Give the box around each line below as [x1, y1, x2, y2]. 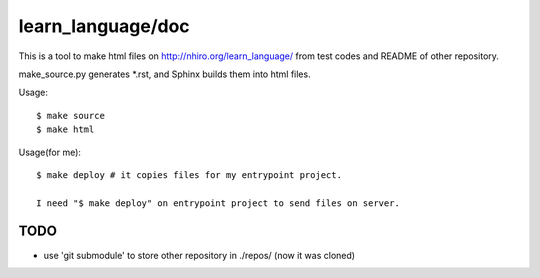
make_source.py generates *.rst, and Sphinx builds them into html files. [18, 68, 311, 80]
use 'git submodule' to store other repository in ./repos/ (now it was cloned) [43, 249, 355, 261]
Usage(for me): [18, 146, 82, 158]
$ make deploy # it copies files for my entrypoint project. [36, 169, 342, 180]
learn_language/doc [18, 15, 190, 37]
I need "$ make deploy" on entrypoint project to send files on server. [36, 197, 400, 209]
